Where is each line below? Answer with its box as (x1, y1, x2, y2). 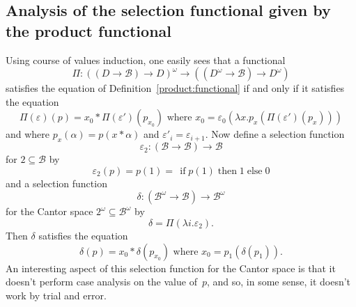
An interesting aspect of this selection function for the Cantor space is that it (6, 260, 336, 275)
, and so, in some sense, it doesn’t (206, 274, 351, 289)
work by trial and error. (6, 288, 107, 302)
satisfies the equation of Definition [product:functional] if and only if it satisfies (6, 81, 345, 95)
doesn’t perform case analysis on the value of (6, 274, 197, 289)
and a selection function (6, 175, 107, 190)
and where (6, 127, 50, 141)
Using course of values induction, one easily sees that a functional (6, 52, 286, 67)
